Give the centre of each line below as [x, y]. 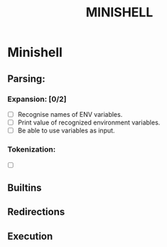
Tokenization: [32, 149]
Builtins [25, 188]
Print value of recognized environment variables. [89, 122]
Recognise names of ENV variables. [70, 114]
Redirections [36, 212]
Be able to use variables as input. [66, 130]
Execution [30, 236]
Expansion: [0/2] [37, 99]
